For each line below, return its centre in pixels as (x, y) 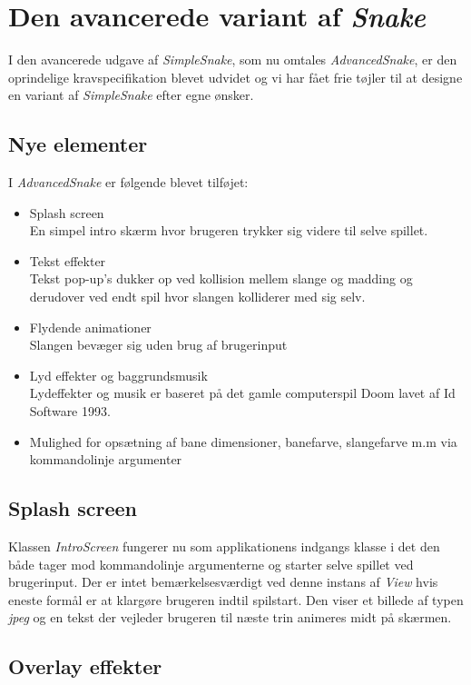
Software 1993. (70, 411)
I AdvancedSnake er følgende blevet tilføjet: (128, 182)
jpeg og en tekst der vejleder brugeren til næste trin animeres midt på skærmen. (230, 617)
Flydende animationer (90, 327)
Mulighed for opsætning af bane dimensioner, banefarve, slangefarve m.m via (243, 441)
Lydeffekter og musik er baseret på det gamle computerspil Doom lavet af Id (242, 393)
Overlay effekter (85, 666)
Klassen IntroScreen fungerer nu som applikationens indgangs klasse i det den (224, 546)
